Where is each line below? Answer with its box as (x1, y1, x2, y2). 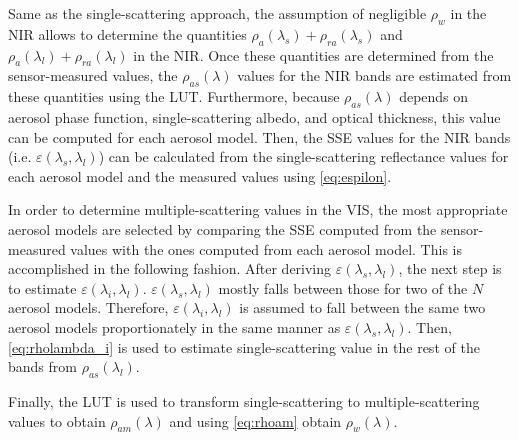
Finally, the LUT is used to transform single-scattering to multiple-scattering (8, 390, 480, 411)
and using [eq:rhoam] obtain (169, 410, 342, 431)
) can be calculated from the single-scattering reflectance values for (98, 146, 509, 167)
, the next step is (398, 258, 502, 279)
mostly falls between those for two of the (218, 277, 468, 298)
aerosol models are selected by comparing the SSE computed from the (8, 218, 437, 239)
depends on (399, 86, 469, 107)
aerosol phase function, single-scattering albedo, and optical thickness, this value (8, 106, 501, 127)
